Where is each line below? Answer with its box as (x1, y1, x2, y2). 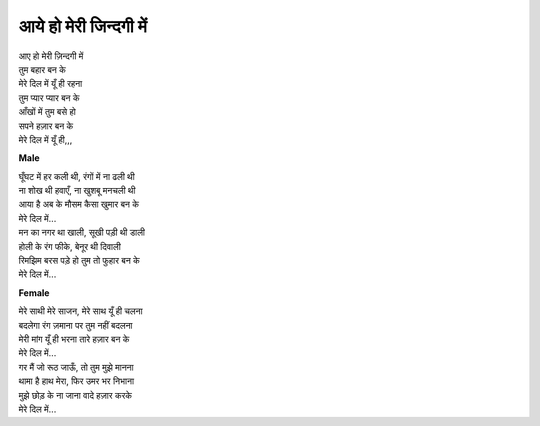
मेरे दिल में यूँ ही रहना (18, 78, 83, 90)
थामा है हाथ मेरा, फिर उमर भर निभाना (18, 375, 135, 387)
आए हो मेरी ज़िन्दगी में (18, 50, 84, 62)
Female (18, 286, 50, 299)
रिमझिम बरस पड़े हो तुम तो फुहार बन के (18, 255, 140, 267)
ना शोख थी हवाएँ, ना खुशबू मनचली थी (18, 185, 136, 197)
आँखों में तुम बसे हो (18, 106, 77, 118)
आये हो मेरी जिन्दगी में (18, 15, 147, 37)
